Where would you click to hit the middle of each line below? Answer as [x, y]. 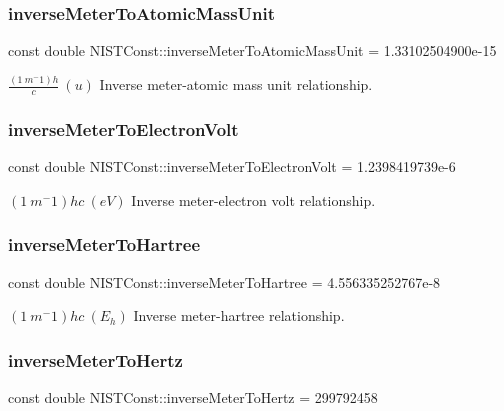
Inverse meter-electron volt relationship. [253, 199]
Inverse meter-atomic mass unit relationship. [236, 84]
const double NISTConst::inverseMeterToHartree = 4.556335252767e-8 [224, 281]
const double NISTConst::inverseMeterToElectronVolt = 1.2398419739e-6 [232, 166]
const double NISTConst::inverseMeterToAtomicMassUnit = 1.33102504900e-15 [252, 50]
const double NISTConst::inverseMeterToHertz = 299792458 [193, 396]
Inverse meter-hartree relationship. [239, 315]
